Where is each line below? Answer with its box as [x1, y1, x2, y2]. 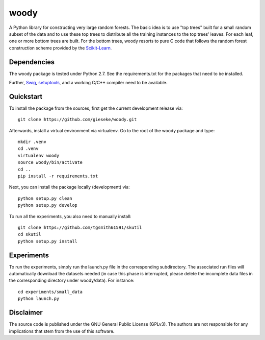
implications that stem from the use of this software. [9, 328, 115, 334]
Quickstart [9, 92, 43, 100]
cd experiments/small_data [18, 289, 83, 294]
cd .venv [18, 146, 39, 151]
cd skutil [18, 232, 41, 237]
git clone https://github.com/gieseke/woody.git [18, 117, 137, 122]
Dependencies [9, 58, 55, 66]
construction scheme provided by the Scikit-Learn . [9, 45, 112, 51]
